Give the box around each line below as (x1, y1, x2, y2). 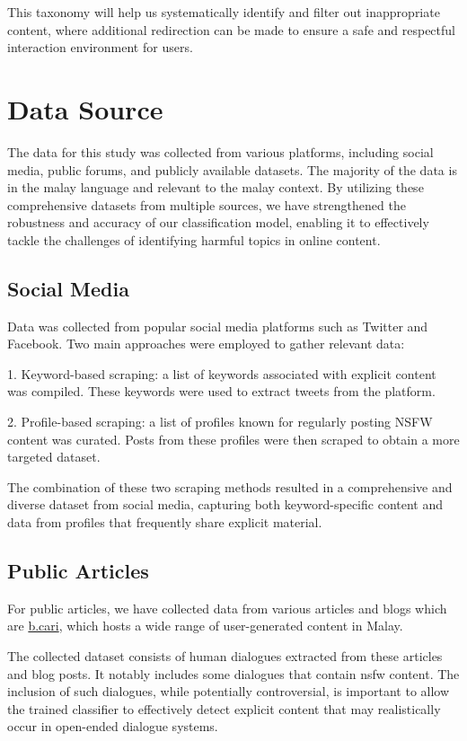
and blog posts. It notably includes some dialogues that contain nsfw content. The (7, 664, 460, 683)
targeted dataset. (7, 447, 101, 466)
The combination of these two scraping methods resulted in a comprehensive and (7, 477, 453, 496)
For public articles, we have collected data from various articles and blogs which (7, 598, 447, 617)
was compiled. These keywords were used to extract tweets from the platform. (7, 382, 436, 401)
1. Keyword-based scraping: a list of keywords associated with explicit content (7, 364, 436, 383)
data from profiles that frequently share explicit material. (7, 513, 322, 532)
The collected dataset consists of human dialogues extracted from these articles (7, 647, 443, 665)
